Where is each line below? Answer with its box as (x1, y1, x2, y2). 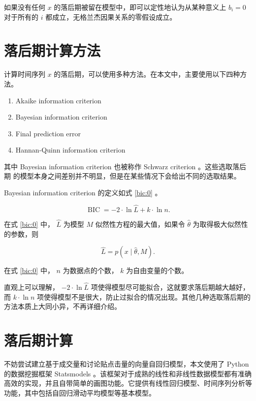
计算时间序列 (4, 69, 45, 79)
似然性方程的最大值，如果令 (95, 219, 185, 229)
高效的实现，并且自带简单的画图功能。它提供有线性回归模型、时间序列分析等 (4, 378, 252, 388)
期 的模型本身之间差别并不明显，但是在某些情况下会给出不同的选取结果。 (4, 171, 241, 181)
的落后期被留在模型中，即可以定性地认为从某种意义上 (54, 2, 226, 12)
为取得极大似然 (192, 219, 241, 229)
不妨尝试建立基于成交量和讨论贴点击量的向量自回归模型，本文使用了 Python (4, 359, 249, 369)
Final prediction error (15, 128, 81, 138)
